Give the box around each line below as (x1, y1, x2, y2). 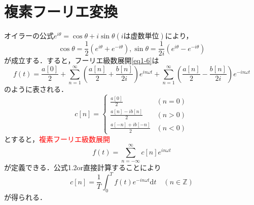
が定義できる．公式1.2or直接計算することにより (4, 162, 161, 172)
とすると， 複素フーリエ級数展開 (4, 133, 111, 144)
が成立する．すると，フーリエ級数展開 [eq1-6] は (4, 55, 159, 66)
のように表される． (4, 84, 68, 94)
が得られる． (4, 191, 47, 202)
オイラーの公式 (4, 30, 54, 41)
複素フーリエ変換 (4, 1, 118, 22)
